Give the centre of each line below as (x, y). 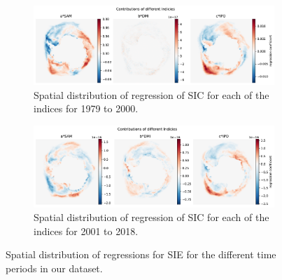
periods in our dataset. (54, 268)
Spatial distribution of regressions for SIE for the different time (141, 254)
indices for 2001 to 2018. (86, 231)
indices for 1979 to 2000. (86, 108)
